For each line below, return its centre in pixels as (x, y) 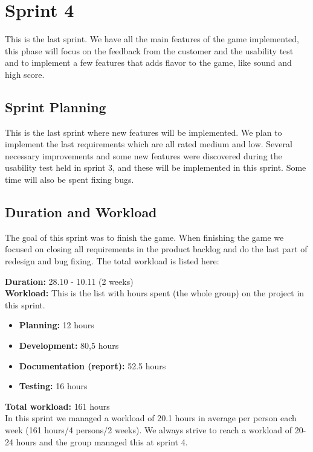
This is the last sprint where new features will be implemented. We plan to (144, 132)
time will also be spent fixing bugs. (69, 180)
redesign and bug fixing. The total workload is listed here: (112, 261)
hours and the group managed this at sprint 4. (102, 441)
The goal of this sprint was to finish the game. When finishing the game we (144, 237)
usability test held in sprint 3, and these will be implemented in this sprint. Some (156, 167)
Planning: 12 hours (56, 325)
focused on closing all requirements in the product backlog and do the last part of (156, 249)
